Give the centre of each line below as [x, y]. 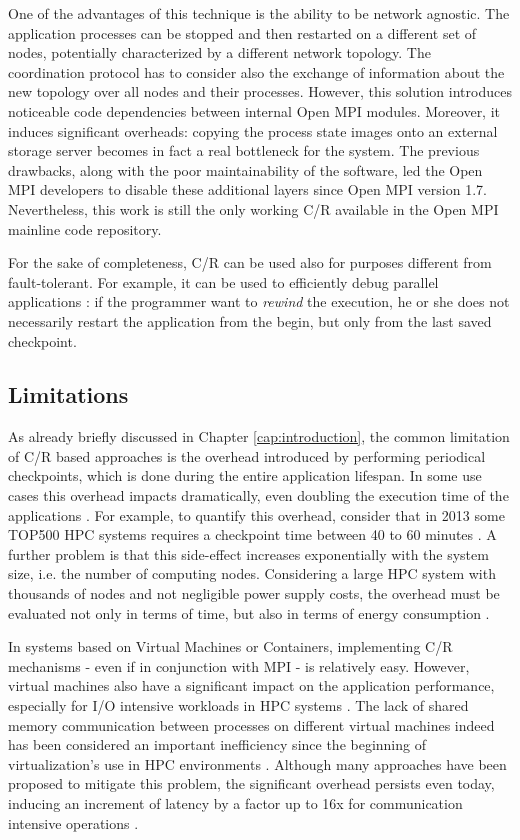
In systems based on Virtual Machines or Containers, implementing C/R [230, 646]
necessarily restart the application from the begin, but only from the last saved [250, 320]
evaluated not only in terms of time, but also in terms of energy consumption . [249, 612]
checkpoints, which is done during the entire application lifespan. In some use [245, 475]
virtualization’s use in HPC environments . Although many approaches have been [257, 763]
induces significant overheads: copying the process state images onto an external [253, 130]
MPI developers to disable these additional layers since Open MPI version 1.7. [247, 189]
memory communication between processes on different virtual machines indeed [251, 724]
